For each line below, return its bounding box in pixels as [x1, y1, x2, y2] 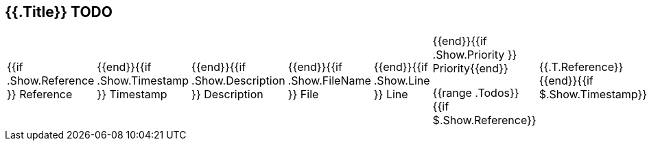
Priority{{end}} [432, 61, 508, 76]
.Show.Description [191, 74, 285, 88]
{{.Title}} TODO [5, 3, 113, 20]
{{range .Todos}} [432, 86, 519, 100]
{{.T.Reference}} [539, 60, 624, 74]
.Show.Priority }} [432, 48, 517, 62]
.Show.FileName [287, 74, 371, 88]
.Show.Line [373, 74, 430, 88]
